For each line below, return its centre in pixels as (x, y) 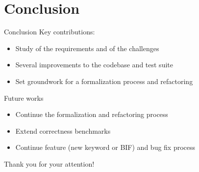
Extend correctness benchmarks (63, 130)
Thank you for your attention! (49, 163)
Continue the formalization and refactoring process (92, 114)
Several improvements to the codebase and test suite (94, 65)
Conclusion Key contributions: (50, 32)
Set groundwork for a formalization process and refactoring (104, 81)
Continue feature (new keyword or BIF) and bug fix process (105, 147)
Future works (24, 98)
